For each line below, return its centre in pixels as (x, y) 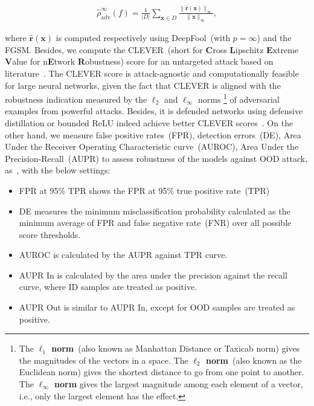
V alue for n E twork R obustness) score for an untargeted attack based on (139, 61)
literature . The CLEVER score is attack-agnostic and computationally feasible (152, 73)
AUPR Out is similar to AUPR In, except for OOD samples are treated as (157, 307)
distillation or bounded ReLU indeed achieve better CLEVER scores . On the (149, 122)
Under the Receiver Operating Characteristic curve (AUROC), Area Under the (152, 147)
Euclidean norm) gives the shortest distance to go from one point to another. (162, 372)
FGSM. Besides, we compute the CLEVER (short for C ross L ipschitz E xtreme (152, 49)
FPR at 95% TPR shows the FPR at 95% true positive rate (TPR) (144, 190)
